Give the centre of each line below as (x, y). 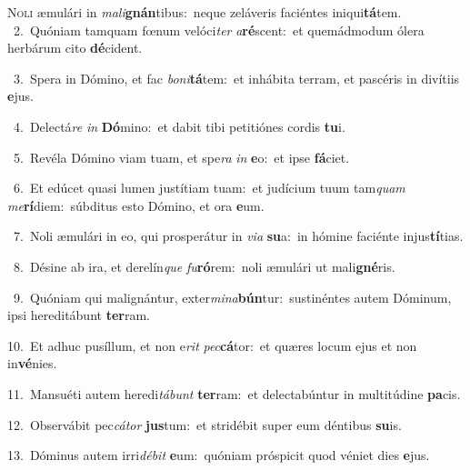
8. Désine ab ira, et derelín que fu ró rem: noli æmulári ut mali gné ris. (204, 266)
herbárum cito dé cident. (75, 48)
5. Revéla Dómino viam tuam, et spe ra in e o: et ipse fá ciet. (181, 157)
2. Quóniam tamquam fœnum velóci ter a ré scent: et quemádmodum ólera (219, 30)
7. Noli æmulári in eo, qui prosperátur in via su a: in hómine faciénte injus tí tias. (238, 236)
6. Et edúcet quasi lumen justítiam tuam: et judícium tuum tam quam (209, 188)
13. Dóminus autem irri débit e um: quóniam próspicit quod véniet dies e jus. (219, 455)
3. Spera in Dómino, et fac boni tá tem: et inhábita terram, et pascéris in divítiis (236, 78)
